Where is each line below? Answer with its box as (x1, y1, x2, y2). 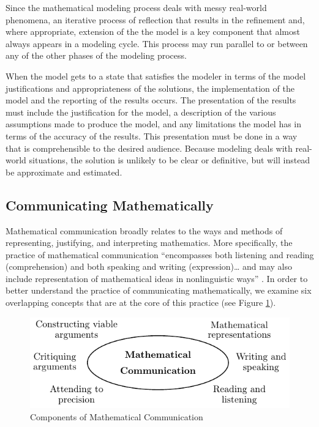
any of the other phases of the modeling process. (6, 49, 187, 62)
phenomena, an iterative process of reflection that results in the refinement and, (6, 13, 305, 26)
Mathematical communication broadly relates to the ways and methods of (6, 224, 283, 237)
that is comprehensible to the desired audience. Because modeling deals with (6, 141, 293, 154)
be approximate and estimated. (6, 165, 122, 178)
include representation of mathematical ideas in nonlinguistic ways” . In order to (6, 272, 308, 284)
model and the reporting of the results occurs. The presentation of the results (6, 94, 296, 106)
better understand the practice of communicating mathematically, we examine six (6, 284, 312, 297)
